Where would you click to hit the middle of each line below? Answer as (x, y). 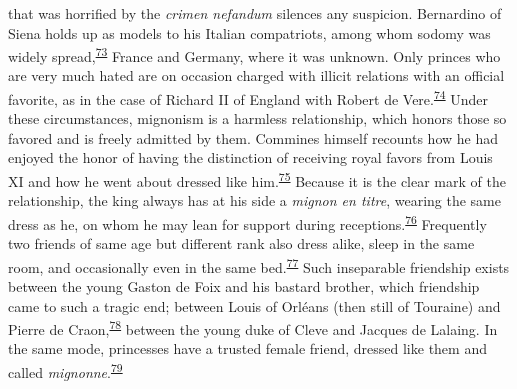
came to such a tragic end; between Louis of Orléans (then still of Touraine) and (254, 305)
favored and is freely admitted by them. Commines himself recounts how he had (253, 137)
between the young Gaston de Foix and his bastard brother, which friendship (244, 286)
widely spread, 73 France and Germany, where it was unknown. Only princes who (254, 54)
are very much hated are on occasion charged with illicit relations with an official (256, 75)
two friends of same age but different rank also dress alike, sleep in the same (241, 243)
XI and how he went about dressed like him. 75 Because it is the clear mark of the (257, 179)
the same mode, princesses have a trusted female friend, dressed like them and (247, 348)
